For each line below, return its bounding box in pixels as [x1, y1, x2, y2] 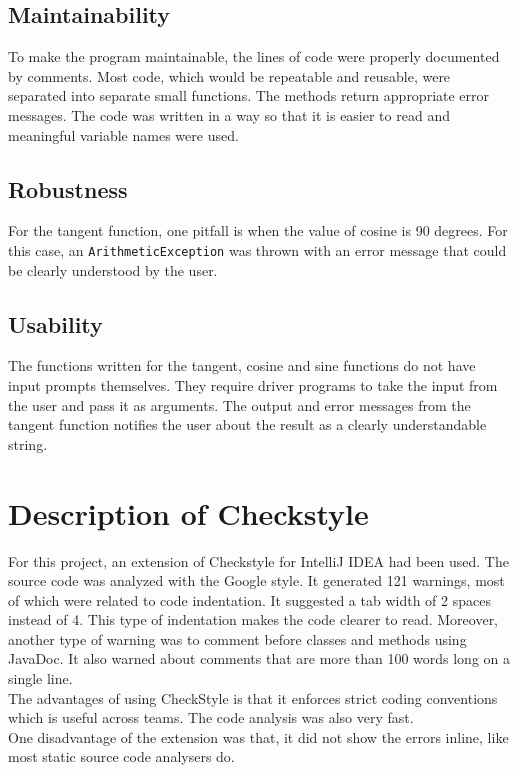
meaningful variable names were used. [8, 124, 239, 145]
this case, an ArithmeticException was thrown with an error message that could [8, 239, 507, 260]
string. [8, 433, 48, 454]
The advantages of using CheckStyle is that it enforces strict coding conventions [8, 687, 498, 708]
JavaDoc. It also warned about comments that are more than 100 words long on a [8, 648, 511, 669]
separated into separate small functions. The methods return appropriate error [8, 85, 490, 106]
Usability [8, 308, 103, 339]
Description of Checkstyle [8, 492, 369, 533]
